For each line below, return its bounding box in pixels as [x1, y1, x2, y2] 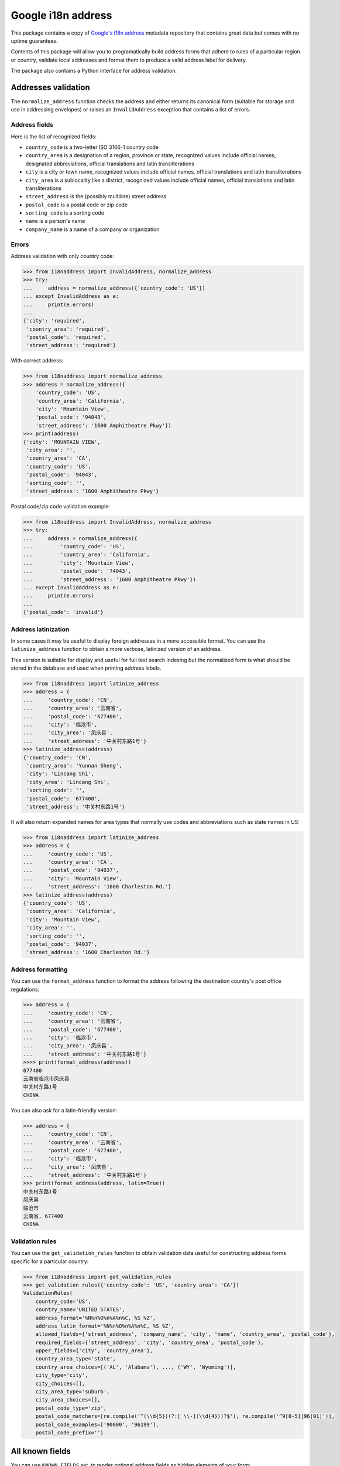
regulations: [11, 986, 40, 993]
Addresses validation [11, 82, 90, 92]
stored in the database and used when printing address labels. [11, 664, 162, 671]
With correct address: [11, 357, 64, 364]
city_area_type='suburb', [35, 1389, 110, 1395]
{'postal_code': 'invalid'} [23, 609, 104, 616]
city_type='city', [35, 1372, 88, 1379]
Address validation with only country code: [11, 252, 114, 259]
